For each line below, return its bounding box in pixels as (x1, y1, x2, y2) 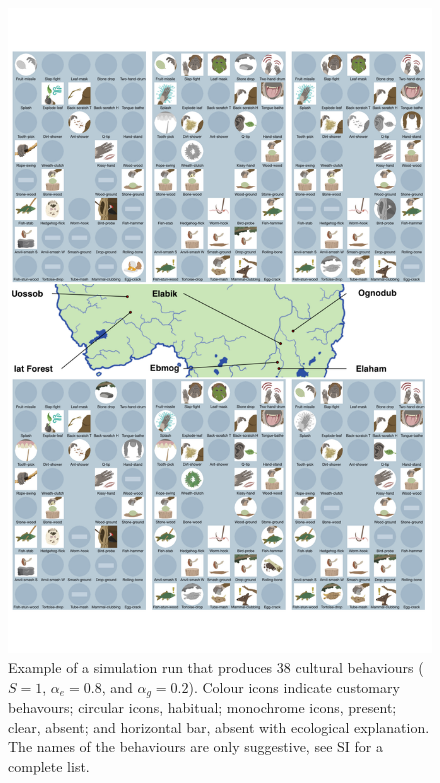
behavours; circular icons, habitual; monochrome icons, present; (8, 697, 397, 718)
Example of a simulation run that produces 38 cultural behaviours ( (8, 657, 424, 678)
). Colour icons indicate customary (188, 676, 400, 697)
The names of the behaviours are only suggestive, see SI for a (8, 736, 383, 757)
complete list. (8, 755, 90, 776)
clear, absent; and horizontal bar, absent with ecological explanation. (8, 716, 430, 737)
